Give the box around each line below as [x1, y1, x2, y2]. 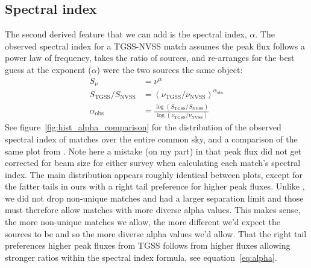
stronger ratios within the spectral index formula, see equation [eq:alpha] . [5, 250, 277, 263]
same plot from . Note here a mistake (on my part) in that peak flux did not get [5, 144, 302, 157]
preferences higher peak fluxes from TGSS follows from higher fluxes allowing [5, 239, 291, 252]
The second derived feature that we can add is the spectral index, [5, 28, 247, 40]
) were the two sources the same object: [96, 63, 243, 75]
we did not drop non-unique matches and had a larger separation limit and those [5, 191, 304, 204]
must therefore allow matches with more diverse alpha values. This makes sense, [5, 203, 301, 216]
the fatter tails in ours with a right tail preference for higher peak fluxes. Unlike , [5, 180, 305, 193]
